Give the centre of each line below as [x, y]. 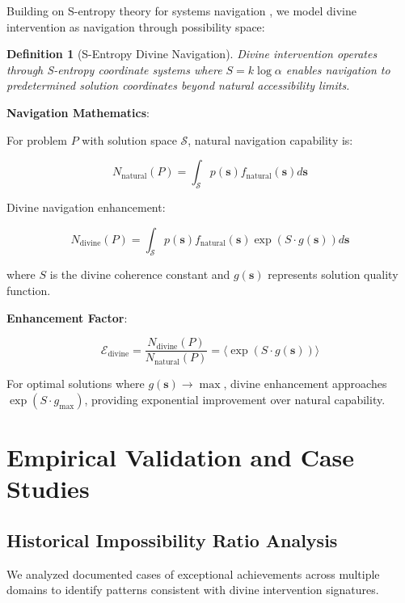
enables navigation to [338, 69]
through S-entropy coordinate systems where [114, 69]
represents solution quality [333, 274]
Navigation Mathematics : [78, 112]
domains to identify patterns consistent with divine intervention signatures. [193, 590]
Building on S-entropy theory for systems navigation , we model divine [182, 11]
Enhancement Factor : [67, 317]
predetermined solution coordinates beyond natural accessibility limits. [178, 85]
